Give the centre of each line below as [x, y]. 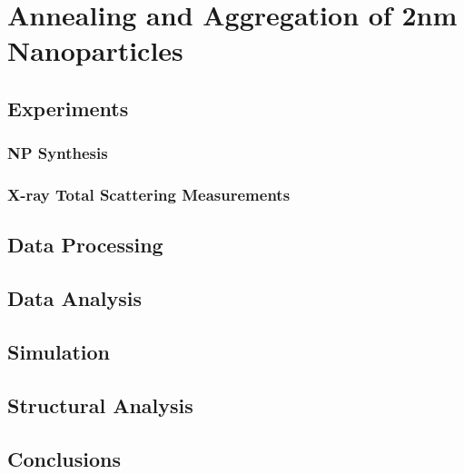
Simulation [59, 351]
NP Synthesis [58, 153]
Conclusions [64, 458]
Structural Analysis [100, 405]
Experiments [68, 108]
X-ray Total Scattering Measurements [149, 195]
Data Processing [85, 245]
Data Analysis [75, 298]
